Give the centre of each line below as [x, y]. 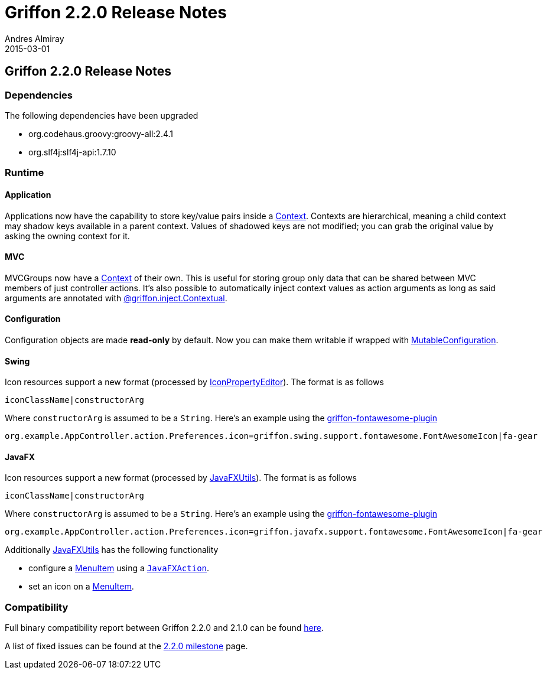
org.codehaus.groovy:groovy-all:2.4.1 [101, 134]
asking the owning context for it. [67, 236]
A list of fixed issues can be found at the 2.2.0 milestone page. [126, 646]
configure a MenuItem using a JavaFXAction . [119, 568]
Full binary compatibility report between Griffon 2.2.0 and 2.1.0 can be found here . [164, 628]
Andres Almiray [35, 38]
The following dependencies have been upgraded [102, 115]
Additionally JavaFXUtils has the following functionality [112, 550]
